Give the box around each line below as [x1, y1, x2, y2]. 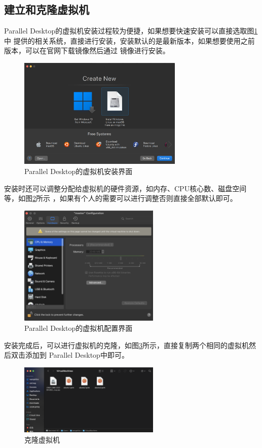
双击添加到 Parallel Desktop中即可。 [11, 350, 129, 360]
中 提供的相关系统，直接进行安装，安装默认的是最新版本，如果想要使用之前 [4, 35, 255, 46]
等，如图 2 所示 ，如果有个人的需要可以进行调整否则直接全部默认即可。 [4, 193, 237, 203]
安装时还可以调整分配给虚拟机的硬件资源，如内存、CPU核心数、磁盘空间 [4, 183, 247, 193]
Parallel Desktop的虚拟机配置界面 [24, 322, 133, 333]
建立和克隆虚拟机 [4, 2, 89, 17]
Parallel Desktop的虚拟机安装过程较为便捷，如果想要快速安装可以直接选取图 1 [4, 25, 258, 36]
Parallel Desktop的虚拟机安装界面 [24, 165, 133, 176]
